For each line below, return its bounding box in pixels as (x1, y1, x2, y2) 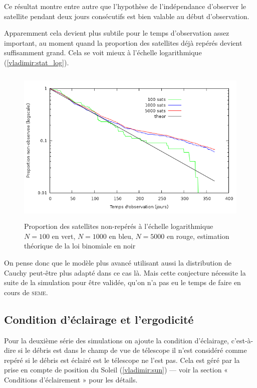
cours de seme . (4, 287, 48, 297)
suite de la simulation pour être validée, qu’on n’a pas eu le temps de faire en (4, 277, 241, 288)
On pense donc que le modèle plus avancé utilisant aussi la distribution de (4, 257, 231, 268)
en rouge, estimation (166, 230, 229, 241)
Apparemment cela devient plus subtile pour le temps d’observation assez (4, 28, 229, 38)
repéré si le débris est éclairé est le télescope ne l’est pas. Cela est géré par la (4, 354, 240, 365)
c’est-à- (231, 335, 253, 345)
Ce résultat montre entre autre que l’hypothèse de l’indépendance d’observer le (4, 1, 246, 11)
